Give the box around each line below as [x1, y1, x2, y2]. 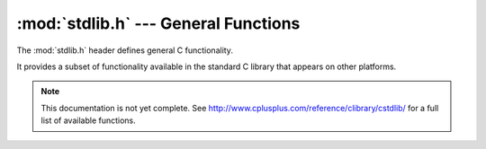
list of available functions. [40, 115, 137, 126]
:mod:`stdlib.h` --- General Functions [16, 13, 301, 33]
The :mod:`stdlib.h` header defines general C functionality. [16, 45, 234, 56]
